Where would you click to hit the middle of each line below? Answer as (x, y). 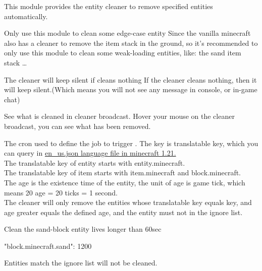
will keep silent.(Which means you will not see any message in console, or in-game (131, 89)
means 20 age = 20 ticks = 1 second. (61, 192)
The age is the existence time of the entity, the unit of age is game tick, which (125, 182)
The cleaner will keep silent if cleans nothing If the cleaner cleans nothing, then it (130, 79)
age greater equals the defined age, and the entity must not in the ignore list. (123, 212)
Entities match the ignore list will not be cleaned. (81, 263)
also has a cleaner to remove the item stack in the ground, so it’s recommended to (131, 43)
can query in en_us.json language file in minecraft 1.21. (90, 153)
